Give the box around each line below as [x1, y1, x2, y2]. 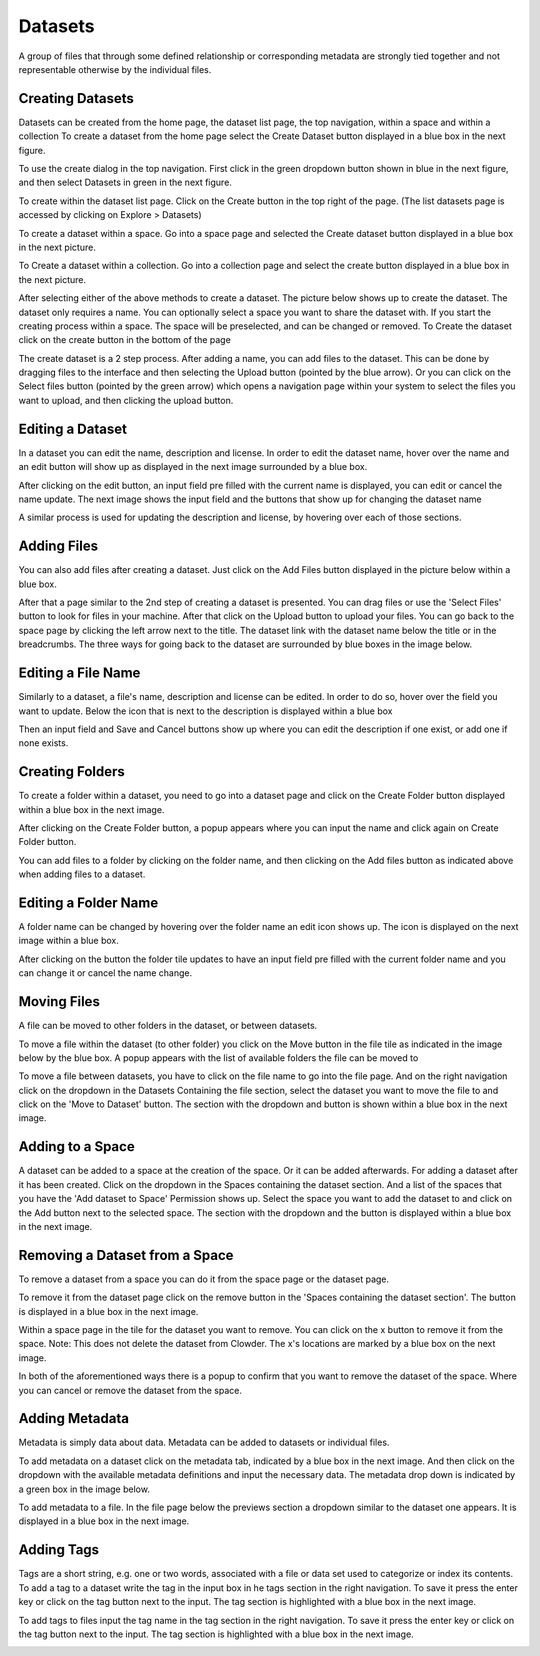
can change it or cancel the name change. [18, 967, 193, 979]
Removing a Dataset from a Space [18, 1246, 234, 1264]
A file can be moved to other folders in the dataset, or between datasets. [18, 1020, 318, 1032]
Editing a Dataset [18, 420, 127, 437]
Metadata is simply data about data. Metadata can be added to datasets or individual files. [18, 1436, 390, 1449]
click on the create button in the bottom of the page [18, 334, 232, 346]
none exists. [18, 737, 69, 749]
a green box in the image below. [18, 1483, 150, 1495]
